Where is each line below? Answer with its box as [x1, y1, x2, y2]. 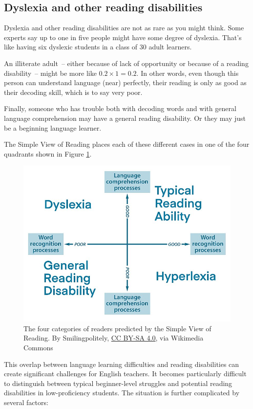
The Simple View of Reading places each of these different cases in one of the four [4, 139, 250, 149]
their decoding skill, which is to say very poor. [4, 87, 143, 97]
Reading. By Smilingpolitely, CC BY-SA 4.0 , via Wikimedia [23, 333, 204, 343]
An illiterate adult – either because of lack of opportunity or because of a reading [4, 58, 249, 68]
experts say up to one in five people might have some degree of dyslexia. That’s [4, 32, 242, 42]
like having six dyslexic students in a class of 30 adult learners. [4, 42, 192, 52]
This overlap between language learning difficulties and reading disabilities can [4, 359, 239, 369]
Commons [23, 342, 53, 352]
